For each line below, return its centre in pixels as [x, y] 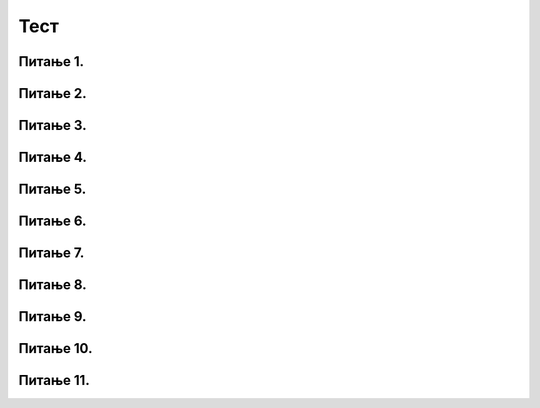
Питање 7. [51, 253]
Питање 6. [52, 221]
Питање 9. [52, 316]
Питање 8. [52, 285]
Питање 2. [52, 93]
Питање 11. [54, 380]
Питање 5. [52, 189]
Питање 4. [52, 157]
